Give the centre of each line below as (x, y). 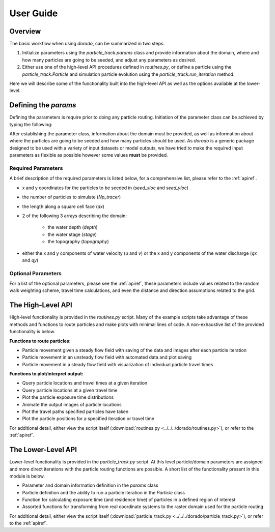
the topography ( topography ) (78, 242)
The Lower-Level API (43, 450)
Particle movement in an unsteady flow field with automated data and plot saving (107, 357)
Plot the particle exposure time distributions (68, 397)
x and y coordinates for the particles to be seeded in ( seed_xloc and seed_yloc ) (105, 188)
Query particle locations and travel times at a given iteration (85, 383)
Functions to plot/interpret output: (46, 374)
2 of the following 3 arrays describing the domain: (75, 216)
